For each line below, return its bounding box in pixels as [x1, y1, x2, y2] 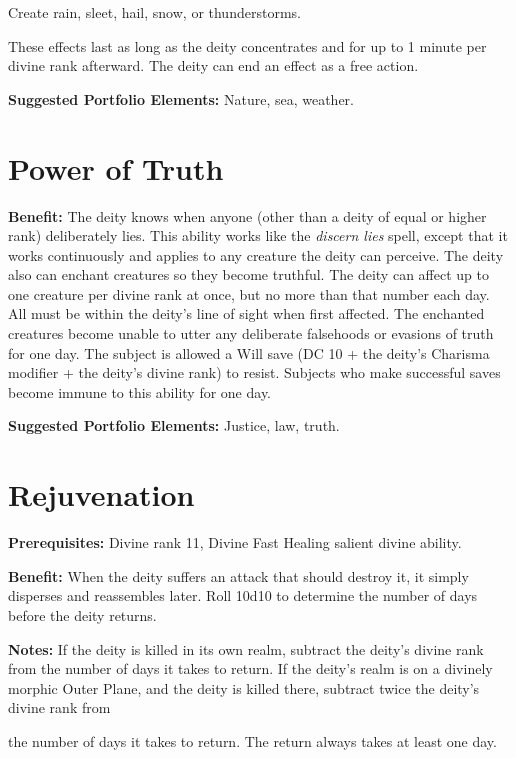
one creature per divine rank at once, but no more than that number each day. [8, 283, 490, 304]
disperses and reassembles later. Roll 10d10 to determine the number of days [8, 585, 478, 606]
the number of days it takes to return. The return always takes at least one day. [8, 730, 497, 751]
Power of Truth [8, 147, 224, 188]
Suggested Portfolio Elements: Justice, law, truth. [8, 415, 340, 436]
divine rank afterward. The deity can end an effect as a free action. [8, 55, 419, 76]
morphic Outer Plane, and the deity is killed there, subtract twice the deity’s [8, 677, 480, 698]
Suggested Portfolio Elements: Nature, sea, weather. [8, 88, 354, 109]
